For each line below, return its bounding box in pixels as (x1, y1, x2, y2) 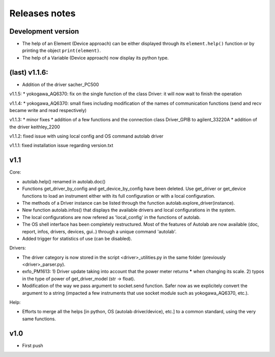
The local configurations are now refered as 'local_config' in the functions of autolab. (22, 214, 201, 220)
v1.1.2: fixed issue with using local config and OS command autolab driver (9, 133, 164, 140)
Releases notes (9, 8, 76, 19)
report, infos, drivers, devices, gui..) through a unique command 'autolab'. (22, 228, 177, 234)
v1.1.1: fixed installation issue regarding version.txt (9, 143, 114, 149)
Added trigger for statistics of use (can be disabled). (22, 235, 132, 241)
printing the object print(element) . (22, 47, 101, 53)
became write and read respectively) (9, 107, 87, 113)
